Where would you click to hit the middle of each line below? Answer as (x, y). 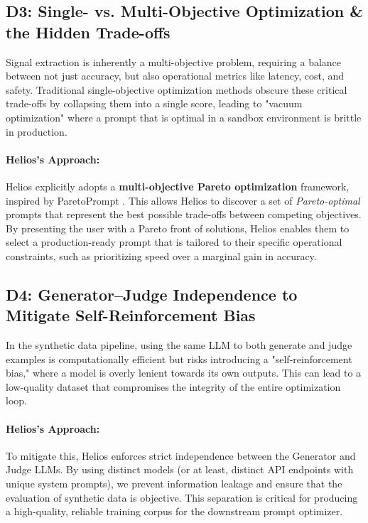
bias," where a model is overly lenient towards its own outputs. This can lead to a (184, 373)
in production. (37, 131)
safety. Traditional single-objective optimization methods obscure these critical (177, 89)
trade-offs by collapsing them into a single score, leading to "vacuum (154, 103)
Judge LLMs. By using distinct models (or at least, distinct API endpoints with (180, 469)
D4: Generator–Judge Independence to (152, 294)
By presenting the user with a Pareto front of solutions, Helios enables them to (178, 228)
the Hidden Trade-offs (88, 32)
